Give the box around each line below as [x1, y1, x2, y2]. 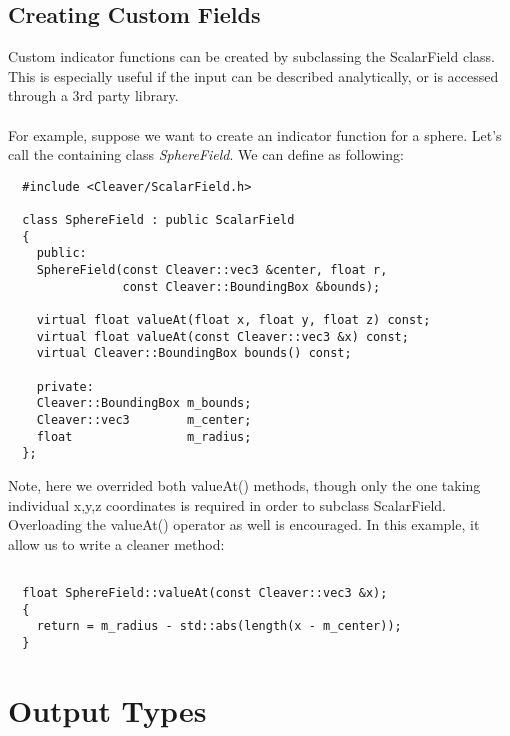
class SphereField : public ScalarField [22, 213, 295, 228]
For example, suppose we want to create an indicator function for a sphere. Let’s [8, 124, 502, 145]
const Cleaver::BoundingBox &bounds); [122, 279, 381, 294]
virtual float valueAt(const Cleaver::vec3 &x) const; [36, 329, 409, 344]
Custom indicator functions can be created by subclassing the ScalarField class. [8, 46, 495, 67]
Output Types [8, 689, 207, 730]
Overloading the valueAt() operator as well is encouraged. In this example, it [8, 514, 480, 535]
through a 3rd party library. [8, 85, 179, 106]
